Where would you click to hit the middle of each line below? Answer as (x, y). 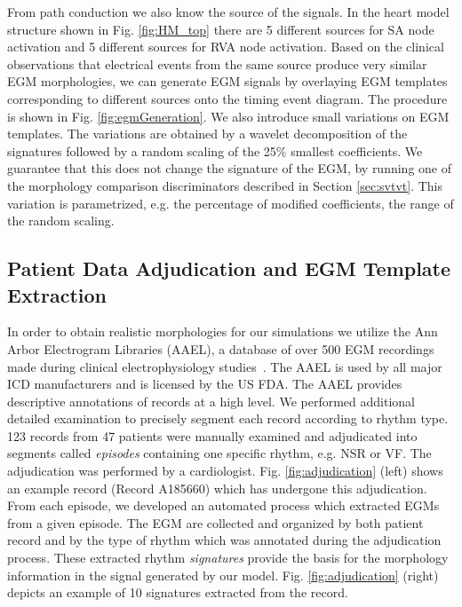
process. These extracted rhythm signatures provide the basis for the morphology (228, 558)
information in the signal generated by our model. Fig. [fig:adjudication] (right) (223, 575)
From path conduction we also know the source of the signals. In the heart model (228, 12)
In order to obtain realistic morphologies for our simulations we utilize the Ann (223, 331)
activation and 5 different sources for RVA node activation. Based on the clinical (226, 47)
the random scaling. (61, 221)
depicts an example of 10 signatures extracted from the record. (178, 592)
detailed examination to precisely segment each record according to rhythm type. (228, 418)
